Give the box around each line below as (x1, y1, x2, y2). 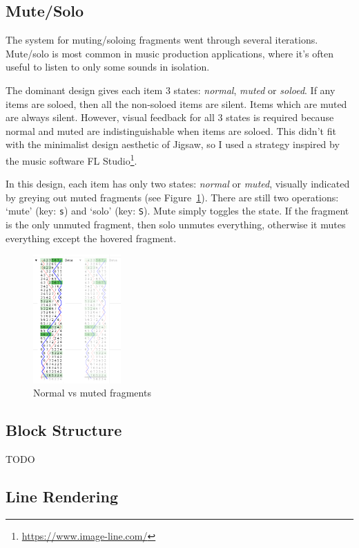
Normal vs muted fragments (33, 385, 151, 400)
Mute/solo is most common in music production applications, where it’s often (6, 46, 333, 60)
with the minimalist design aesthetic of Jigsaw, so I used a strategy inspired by (6, 137, 340, 152)
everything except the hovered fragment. (6, 230, 177, 245)
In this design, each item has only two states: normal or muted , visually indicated (6, 176, 350, 191)
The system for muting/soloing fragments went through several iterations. (6, 33, 318, 47)
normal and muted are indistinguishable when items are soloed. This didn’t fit (6, 123, 336, 138)
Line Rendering (6, 485, 119, 506)
